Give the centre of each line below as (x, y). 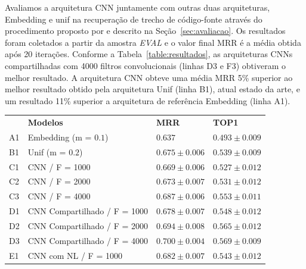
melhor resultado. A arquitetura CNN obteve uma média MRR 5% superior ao (149, 77)
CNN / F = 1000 (59, 166)
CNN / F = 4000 (59, 196)
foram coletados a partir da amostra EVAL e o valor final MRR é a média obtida (153, 42)
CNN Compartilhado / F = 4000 (88, 240)
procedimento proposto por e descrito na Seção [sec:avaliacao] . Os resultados (145, 31)
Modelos (45, 122)
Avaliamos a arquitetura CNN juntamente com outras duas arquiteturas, (137, 7)
